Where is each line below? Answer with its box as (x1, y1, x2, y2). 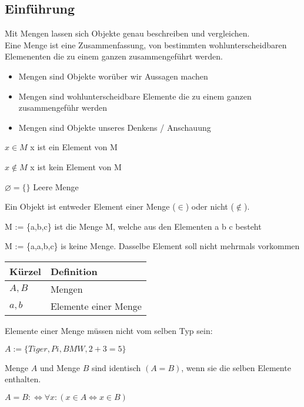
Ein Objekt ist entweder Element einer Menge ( (5, 200, 176, 213)
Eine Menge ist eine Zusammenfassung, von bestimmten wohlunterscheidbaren (5, 38, 287, 51)
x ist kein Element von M (30, 160, 122, 173)
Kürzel (9, 264, 41, 278)
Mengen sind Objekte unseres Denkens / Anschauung (18, 121, 211, 133)
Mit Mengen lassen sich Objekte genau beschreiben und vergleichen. (5, 27, 250, 39)
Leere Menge (33, 180, 79, 193)
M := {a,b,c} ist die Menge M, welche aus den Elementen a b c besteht (5, 220, 262, 232)
